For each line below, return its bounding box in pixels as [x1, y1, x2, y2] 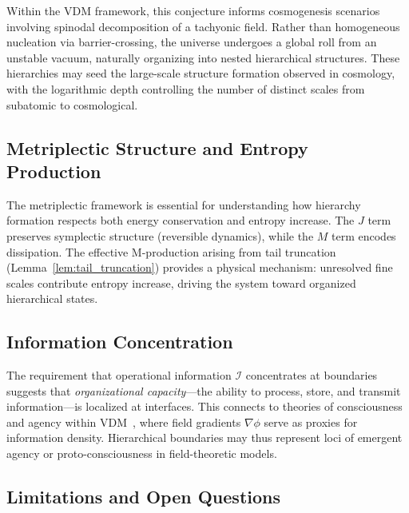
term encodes [332, 227, 396, 244]
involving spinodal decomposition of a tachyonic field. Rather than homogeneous [6, 18, 400, 34]
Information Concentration [6, 329, 233, 354]
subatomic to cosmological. [6, 96, 138, 113]
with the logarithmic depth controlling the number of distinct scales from [6, 80, 365, 97]
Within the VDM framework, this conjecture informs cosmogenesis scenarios [6, 2, 380, 18]
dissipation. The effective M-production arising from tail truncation [6, 243, 336, 260]
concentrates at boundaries [245, 367, 378, 384]
